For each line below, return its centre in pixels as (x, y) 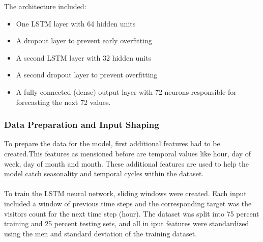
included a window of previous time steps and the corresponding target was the (128, 203)
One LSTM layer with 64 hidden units (76, 23)
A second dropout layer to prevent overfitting (87, 75)
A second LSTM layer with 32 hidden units (84, 57)
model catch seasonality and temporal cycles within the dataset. (104, 173)
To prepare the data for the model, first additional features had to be (112, 143)
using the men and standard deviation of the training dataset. (101, 233)
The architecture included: (45, 6)
